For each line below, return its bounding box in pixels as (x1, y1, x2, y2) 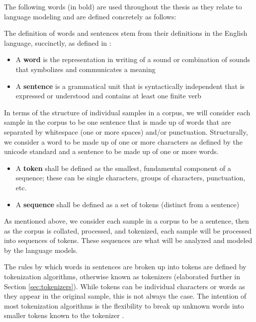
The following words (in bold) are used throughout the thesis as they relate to (4, 1, 242, 11)
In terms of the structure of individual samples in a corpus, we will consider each (4, 107, 251, 117)
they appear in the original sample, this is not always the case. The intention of (4, 291, 247, 301)
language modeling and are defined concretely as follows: (4, 11, 176, 21)
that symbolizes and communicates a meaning (15, 64, 156, 74)
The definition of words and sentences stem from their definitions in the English (4, 28, 248, 38)
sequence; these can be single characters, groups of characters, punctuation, (15, 172, 246, 183)
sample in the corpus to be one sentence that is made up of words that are (4, 117, 231, 127)
